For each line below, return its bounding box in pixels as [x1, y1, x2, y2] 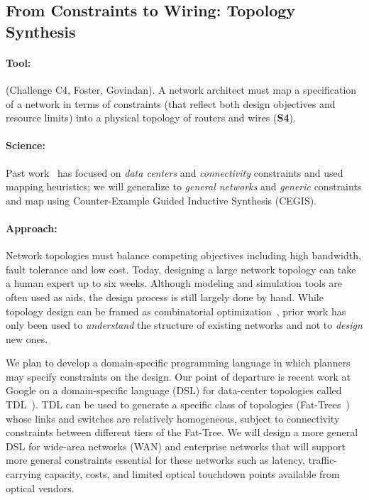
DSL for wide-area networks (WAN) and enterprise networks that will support [6, 438, 346, 453]
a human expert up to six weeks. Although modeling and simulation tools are [6, 276, 343, 290]
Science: [6, 138, 45, 153]
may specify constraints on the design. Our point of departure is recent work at [6, 369, 351, 384]
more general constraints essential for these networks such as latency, [6, 452, 305, 467]
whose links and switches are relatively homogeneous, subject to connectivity [6, 411, 340, 425]
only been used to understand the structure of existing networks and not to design [6, 317, 363, 332]
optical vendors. [6, 480, 75, 495]
